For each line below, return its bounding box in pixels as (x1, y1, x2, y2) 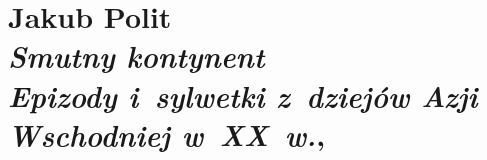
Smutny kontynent (8, 35, 265, 77)
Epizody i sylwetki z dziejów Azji (8, 74, 478, 116)
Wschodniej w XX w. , (8, 113, 326, 155)
